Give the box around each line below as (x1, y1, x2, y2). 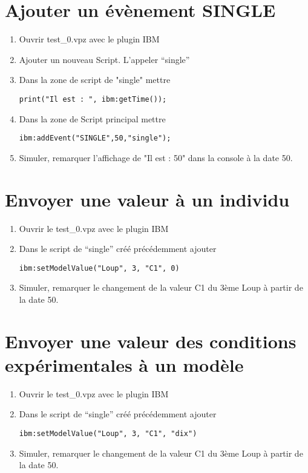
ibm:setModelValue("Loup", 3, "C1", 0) (19, 263, 180, 273)
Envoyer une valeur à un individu (5, 187, 290, 211)
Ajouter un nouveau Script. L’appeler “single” (19, 53, 190, 65)
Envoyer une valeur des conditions (5, 328, 297, 353)
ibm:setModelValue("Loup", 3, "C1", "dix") (19, 429, 197, 438)
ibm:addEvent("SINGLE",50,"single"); (19, 134, 171, 143)
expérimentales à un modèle (5, 352, 244, 377)
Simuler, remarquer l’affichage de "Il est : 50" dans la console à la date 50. (19, 151, 293, 164)
